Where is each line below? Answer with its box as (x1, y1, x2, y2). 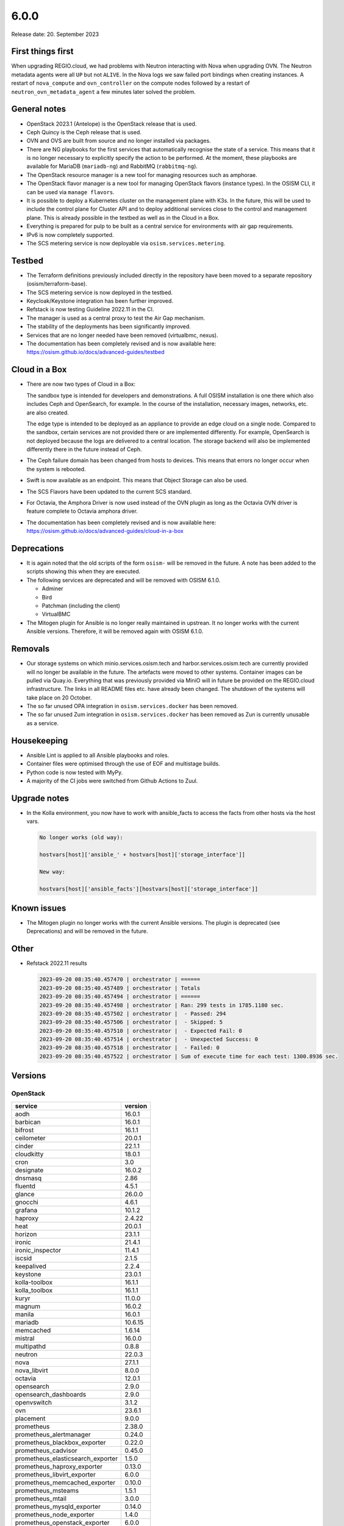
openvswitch (15, 1398, 52, 1406)
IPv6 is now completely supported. (26, 231, 114, 238)
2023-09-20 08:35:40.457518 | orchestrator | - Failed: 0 (39, 1044, 220, 1051)
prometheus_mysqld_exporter (15, 1502, 101, 1511)
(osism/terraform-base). (26, 280, 88, 287)
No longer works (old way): (39, 834, 123, 841)
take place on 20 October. (26, 693, 92, 701)
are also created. (26, 409, 70, 416)
